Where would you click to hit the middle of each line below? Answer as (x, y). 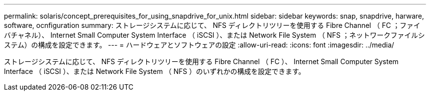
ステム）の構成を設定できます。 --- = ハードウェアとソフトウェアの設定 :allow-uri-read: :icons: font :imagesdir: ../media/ (199, 45)
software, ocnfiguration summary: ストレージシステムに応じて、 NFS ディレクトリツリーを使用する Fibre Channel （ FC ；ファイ (212, 25)
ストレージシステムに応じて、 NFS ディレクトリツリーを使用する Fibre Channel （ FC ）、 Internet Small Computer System (201, 61)
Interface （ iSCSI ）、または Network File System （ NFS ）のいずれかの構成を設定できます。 (155, 71)
